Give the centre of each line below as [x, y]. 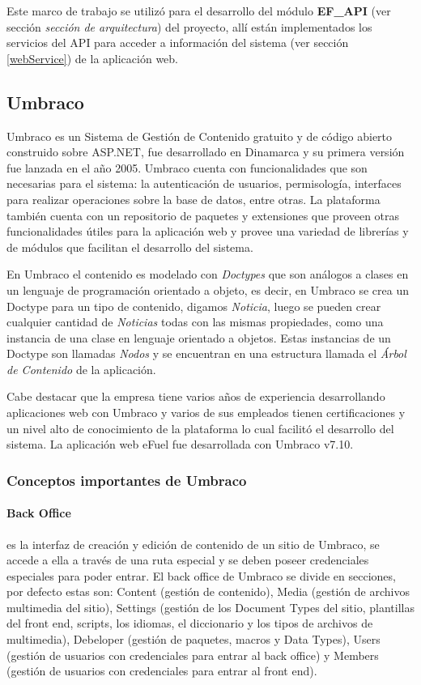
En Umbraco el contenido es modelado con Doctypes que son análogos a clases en [208, 274]
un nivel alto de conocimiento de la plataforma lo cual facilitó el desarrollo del [200, 428]
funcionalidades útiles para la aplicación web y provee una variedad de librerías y [208, 231]
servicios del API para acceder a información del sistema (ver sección [178, 43]
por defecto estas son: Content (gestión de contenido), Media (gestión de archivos [208, 591]
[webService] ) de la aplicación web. [92, 58]
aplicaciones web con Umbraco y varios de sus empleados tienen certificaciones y [206, 413]
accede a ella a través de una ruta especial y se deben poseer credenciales [188, 560]
